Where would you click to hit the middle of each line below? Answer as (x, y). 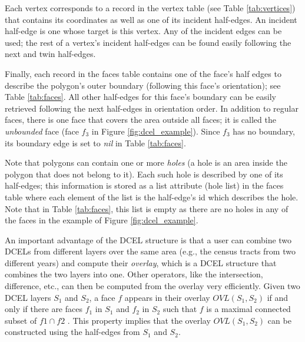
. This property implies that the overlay (139, 320)
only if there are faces (44, 309)
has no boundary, (264, 131)
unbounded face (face (42, 131)
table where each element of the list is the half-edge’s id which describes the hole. (152, 197)
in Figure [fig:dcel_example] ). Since (156, 131)
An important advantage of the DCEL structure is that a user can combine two (148, 239)
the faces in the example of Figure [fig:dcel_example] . (102, 220)
